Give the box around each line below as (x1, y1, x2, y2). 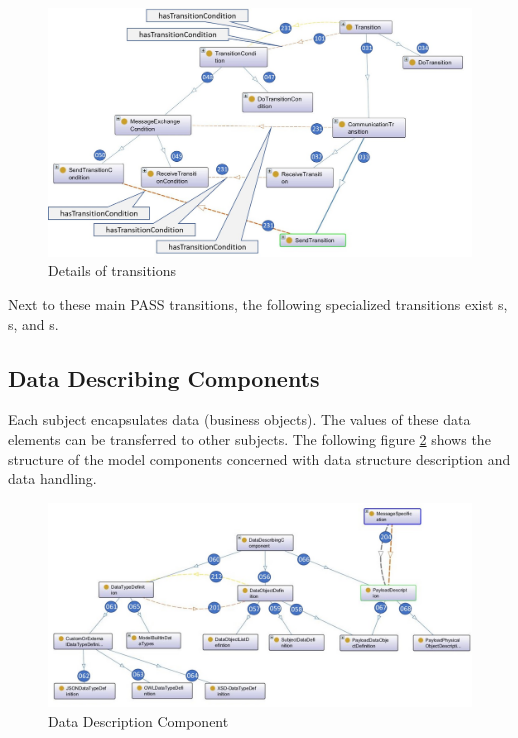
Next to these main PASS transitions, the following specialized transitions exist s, (8, 294, 508, 315)
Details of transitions (48, 260, 177, 281)
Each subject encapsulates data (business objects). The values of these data (8, 409, 471, 430)
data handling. (8, 468, 97, 489)
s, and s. (8, 313, 59, 334)
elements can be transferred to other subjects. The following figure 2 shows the (8, 429, 491, 450)
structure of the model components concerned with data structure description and (8, 448, 511, 469)
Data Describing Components (8, 362, 320, 393)
